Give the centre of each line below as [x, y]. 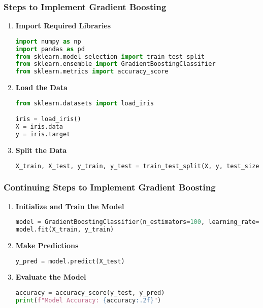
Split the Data [41, 150]
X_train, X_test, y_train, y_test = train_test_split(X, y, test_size [137, 166]
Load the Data [41, 87]
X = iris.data [39, 127]
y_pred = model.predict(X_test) [70, 261]
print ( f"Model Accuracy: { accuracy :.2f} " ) [88, 300]
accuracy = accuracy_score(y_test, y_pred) [90, 293]
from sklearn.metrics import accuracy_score [92, 72]
